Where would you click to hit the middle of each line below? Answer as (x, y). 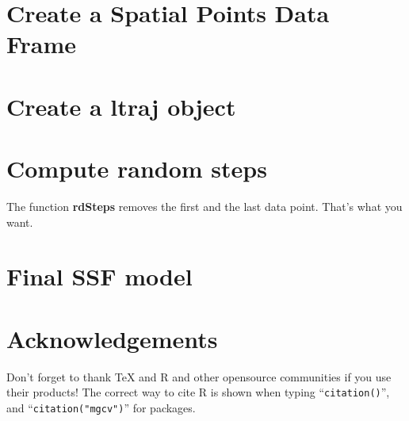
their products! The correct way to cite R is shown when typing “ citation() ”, (198, 392)
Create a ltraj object (121, 106)
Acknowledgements (112, 338)
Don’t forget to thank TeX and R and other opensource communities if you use (199, 376)
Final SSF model (99, 276)
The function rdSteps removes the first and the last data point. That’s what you (204, 207)
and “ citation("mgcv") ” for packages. (101, 408)
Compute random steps (137, 168)
